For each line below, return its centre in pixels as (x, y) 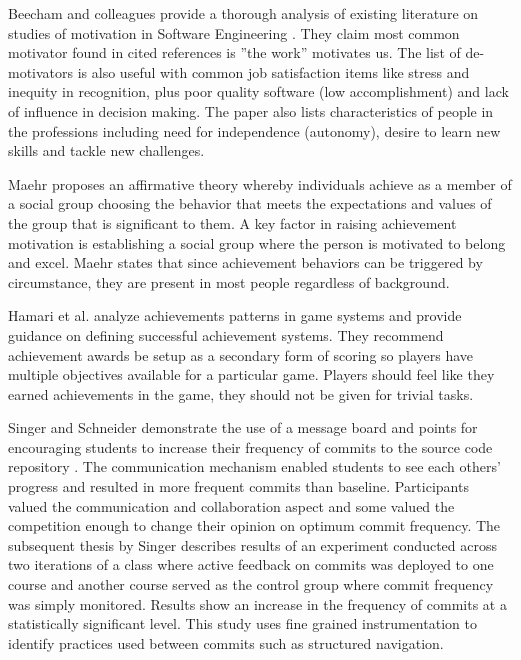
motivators (41, 71)
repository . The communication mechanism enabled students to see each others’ (254, 466)
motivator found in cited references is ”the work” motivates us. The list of (234, 52)
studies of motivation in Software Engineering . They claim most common (234, 32)
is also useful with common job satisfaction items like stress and (273, 71)
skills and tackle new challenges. (106, 150)
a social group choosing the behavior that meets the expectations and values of (250, 203)
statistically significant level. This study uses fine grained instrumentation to (242, 623)
